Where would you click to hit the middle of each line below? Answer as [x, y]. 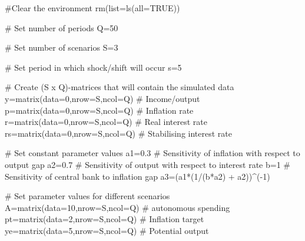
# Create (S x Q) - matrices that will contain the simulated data [120, 87]
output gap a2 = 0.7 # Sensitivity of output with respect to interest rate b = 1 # [148, 164]
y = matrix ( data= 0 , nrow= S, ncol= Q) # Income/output [102, 98]
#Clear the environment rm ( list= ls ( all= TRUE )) [92, 8]
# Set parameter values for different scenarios [87, 196]
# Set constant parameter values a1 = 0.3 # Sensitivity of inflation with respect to [152, 153]
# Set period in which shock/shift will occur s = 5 [93, 67]
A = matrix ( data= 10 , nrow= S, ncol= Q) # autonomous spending [117, 207]
